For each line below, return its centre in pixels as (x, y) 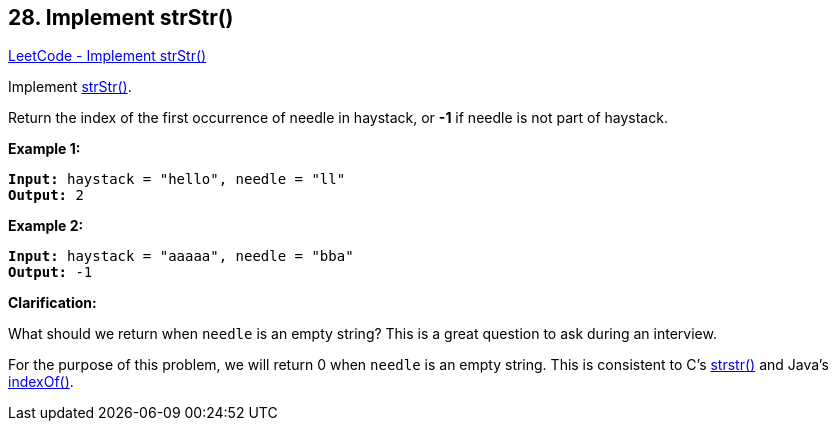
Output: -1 (50, 272)
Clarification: (52, 303)
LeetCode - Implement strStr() (107, 56)
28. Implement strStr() (121, 17)
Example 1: (44, 149)
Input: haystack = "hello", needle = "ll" (177, 179)
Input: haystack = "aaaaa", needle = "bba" (181, 256)
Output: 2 (46, 195)
